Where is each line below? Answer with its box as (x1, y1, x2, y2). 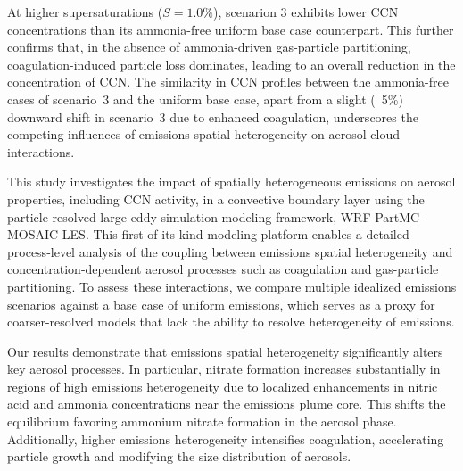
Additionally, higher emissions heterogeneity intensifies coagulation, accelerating (7, 429, 444, 448)
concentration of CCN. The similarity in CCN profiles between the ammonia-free (7, 72, 449, 91)
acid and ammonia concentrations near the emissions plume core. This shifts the (7, 394, 446, 413)
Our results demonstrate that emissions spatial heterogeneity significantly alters (7, 342, 443, 360)
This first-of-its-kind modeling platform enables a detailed (93, 225, 409, 244)
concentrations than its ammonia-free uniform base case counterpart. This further (7, 20, 454, 38)
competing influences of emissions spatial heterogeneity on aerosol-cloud (7, 125, 400, 144)
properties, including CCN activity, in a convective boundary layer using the (7, 189, 425, 208)
